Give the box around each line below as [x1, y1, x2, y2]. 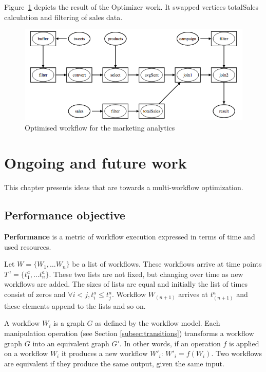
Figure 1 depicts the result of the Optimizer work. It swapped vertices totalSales [4, 2, 259, 12]
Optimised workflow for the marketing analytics [25, 122, 175, 133]
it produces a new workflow [61, 348, 148, 359]
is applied [229, 338, 259, 348]
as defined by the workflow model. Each [95, 318, 220, 328]
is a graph [53, 318, 85, 328]
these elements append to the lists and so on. [4, 300, 146, 311]
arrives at [178, 289, 208, 300]
